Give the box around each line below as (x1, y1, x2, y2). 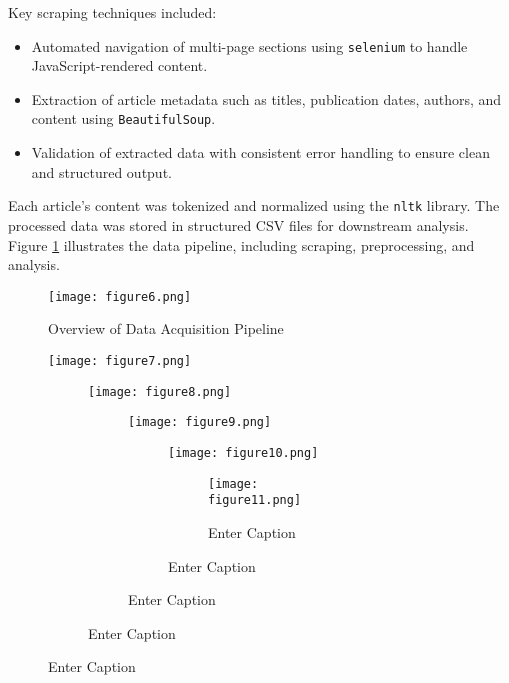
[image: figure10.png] (168, 445, 319, 460)
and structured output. (31, 161, 172, 182)
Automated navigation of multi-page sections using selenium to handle (31, 35, 468, 56)
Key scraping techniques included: (8, 2, 217, 22)
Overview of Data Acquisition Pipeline (48, 318, 284, 339)
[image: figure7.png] (48, 353, 192, 368)
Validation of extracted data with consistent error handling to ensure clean (31, 142, 490, 163)
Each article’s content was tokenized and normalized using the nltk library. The (8, 195, 500, 216)
